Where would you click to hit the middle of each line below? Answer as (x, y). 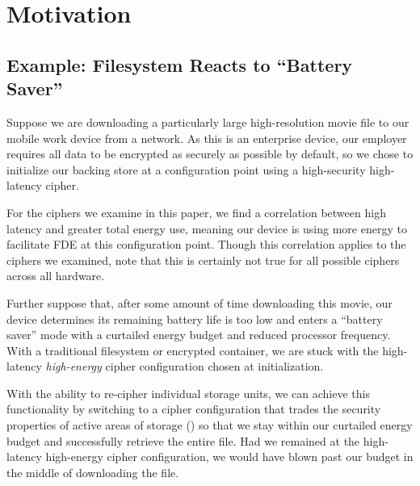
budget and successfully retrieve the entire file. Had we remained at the (183, 440)
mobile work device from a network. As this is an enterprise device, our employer (207, 138)
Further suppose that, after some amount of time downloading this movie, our (199, 302)
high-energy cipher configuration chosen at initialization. (185, 366)
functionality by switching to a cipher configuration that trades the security (194, 409)
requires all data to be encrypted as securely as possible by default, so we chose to (210, 154)
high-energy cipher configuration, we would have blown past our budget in (229, 457)
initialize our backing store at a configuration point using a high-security (186, 169)
